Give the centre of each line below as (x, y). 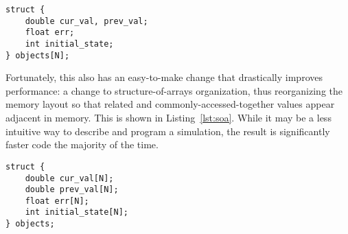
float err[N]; (57, 201)
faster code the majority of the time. (82, 144)
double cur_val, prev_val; (86, 21)
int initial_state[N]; (77, 212)
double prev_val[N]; (72, 190)
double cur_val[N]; (69, 178)
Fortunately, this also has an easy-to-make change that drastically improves (164, 77)
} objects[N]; (38, 55)
